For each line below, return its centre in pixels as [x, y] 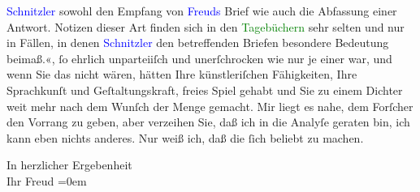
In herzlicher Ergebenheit [69, 165]
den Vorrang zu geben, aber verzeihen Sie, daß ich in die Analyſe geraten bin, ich [208, 122]
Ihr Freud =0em [47, 180]
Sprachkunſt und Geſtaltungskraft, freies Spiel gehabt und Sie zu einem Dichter [205, 90]
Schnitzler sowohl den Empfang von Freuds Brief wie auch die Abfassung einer [202, 11]
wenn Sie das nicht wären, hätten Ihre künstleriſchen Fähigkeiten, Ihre [182, 74]
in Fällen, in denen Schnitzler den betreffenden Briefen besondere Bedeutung [198, 43]
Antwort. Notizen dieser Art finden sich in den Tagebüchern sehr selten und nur [206, 26]
